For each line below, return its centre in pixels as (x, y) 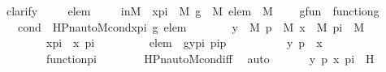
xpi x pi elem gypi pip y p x (184, 42)
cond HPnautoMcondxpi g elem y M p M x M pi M (191, 26)
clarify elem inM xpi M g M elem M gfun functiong (193, 11)
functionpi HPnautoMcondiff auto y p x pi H (210, 58)
